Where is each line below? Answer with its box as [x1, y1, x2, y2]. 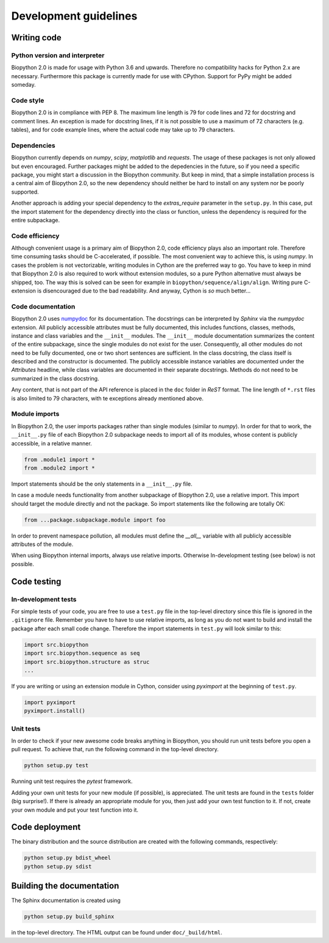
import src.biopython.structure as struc [24, 658, 150, 665]
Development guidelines [11, 9, 138, 23]
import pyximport [24, 699, 76, 705]
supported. [11, 188, 39, 195]
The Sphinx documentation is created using [11, 897, 121, 904]
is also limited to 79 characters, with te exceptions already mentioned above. [11, 395, 204, 402]
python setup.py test [24, 762, 89, 769]
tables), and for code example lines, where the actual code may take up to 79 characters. [11, 126, 235, 134]
